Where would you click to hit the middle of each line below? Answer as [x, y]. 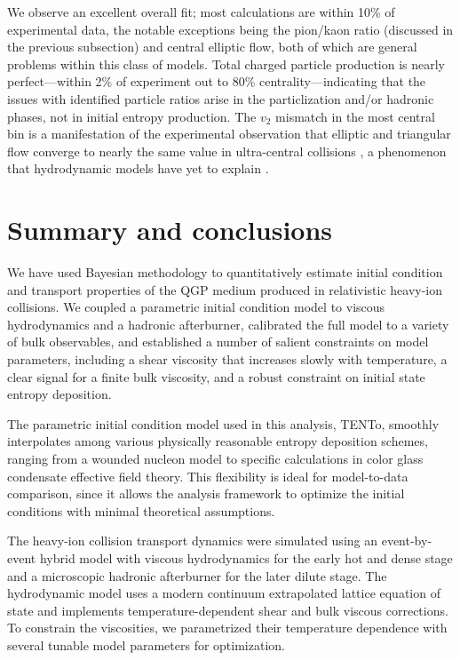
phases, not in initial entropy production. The [132, 116]
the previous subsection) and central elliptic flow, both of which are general [212, 47]
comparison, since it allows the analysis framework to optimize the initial [206, 493]
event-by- [407, 541]
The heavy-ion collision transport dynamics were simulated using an [193, 541]
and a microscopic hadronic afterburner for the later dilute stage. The [197, 575]
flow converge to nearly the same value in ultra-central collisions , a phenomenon [227, 151]
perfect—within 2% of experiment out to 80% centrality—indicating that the [217, 81]
